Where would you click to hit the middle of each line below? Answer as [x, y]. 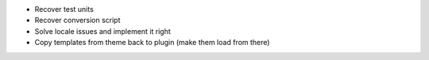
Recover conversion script [77, 21]
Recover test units [64, 9]
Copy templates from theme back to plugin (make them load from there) [152, 43]
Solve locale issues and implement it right [102, 31]
